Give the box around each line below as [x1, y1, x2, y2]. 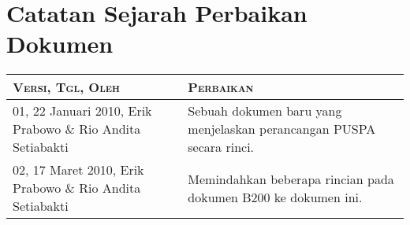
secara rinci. [188, 138, 255, 157]
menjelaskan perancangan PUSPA [188, 120, 376, 138]
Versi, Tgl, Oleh [13, 78, 121, 97]
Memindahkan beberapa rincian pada [188, 169, 394, 188]
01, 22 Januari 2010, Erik [13, 101, 152, 120]
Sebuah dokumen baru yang [188, 101, 342, 120]
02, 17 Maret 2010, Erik [13, 160, 144, 179]
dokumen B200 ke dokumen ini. [188, 187, 363, 206]
